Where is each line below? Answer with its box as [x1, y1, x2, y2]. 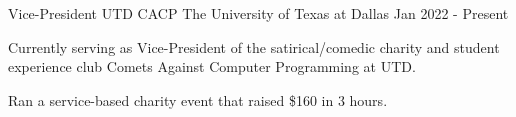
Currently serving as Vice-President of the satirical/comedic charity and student [8, 36, 500, 57]
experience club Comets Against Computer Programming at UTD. [8, 56, 416, 77]
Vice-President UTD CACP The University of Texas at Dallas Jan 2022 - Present [8, 3, 509, 23]
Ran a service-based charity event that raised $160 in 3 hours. [8, 89, 388, 110]
